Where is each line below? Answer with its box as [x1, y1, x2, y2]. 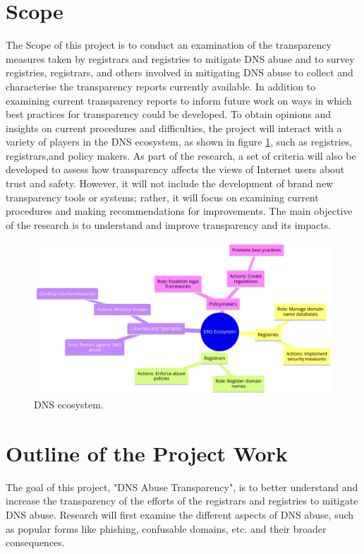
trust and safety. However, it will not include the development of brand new [6, 176, 334, 191]
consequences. [6, 535, 65, 550]
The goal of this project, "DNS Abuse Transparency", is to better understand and [6, 479, 358, 494]
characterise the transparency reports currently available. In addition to [6, 78, 316, 93]
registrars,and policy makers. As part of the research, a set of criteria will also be [6, 148, 356, 163]
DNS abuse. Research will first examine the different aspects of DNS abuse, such [6, 507, 354, 522]
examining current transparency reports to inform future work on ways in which [6, 93, 352, 107]
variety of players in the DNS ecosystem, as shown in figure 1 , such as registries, [6, 134, 353, 149]
